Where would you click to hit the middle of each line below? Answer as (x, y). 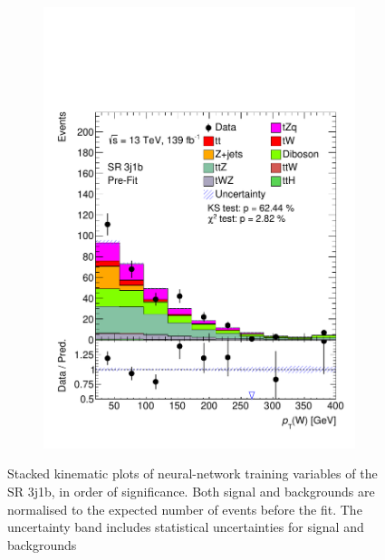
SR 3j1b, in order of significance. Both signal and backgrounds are (191, 491)
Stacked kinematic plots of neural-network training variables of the (192, 473)
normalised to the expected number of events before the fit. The (185, 509)
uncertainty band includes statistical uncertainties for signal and (186, 527)
